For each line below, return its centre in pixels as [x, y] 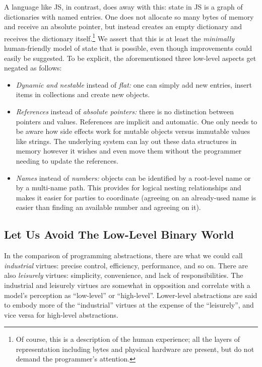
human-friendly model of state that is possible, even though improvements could [128, 48]
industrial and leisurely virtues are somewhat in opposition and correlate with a [127, 285]
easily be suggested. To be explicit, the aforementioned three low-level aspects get [130, 58]
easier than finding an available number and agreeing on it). [108, 207]
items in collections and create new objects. [83, 94]
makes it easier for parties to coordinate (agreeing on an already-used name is [136, 197]
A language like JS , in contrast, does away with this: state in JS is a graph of [123, 7]
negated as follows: [33, 68]
